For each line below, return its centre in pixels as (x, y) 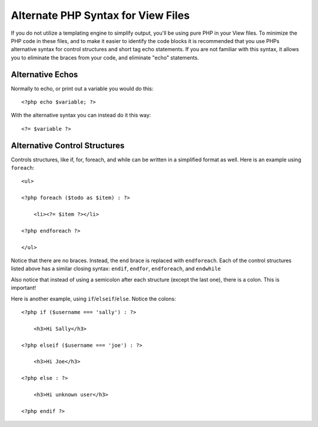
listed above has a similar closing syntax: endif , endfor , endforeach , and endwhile (116, 269)
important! (24, 288)
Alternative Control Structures (68, 145)
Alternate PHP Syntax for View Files (100, 15)
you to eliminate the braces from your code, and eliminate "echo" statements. (105, 57)
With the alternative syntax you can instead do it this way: (81, 115)
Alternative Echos (44, 75)
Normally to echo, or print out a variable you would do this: (82, 88)
